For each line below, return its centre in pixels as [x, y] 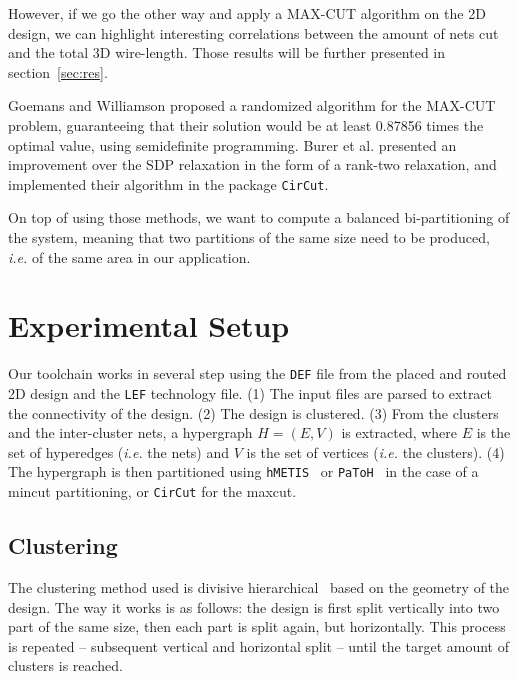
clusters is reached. [66, 665]
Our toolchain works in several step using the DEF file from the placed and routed [257, 373]
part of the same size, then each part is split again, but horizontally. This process [257, 626]
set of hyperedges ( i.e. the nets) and [119, 451]
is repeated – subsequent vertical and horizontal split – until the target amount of [258, 645]
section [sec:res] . [58, 71]
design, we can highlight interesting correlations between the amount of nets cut [253, 32]
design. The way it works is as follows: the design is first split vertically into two [254, 606]
